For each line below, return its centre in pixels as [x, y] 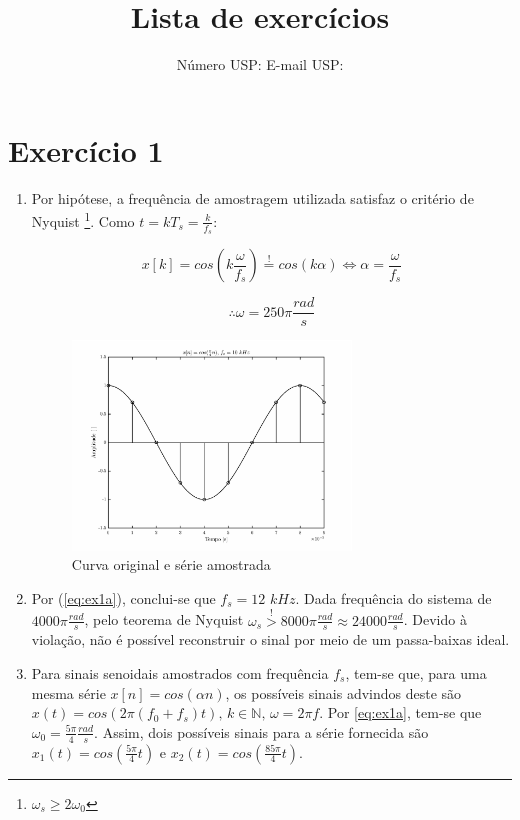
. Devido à [435, 619]
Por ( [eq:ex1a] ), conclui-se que [123, 597]
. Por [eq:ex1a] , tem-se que [400, 712]
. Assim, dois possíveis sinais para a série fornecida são [261, 731]
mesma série [68, 692]
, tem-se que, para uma [416, 673]
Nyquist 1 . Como [83, 219]
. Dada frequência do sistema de [393, 597]
